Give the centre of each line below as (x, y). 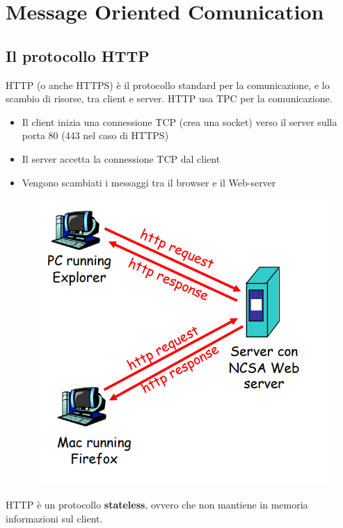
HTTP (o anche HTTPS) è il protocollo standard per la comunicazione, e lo (168, 85)
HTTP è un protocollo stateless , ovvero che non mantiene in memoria (157, 505)
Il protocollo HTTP (78, 55)
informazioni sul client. (54, 518)
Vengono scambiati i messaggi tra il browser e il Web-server (149, 182)
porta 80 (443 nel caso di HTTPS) (95, 135)
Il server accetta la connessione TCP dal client (121, 158)
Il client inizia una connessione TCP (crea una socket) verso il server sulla (180, 121)
